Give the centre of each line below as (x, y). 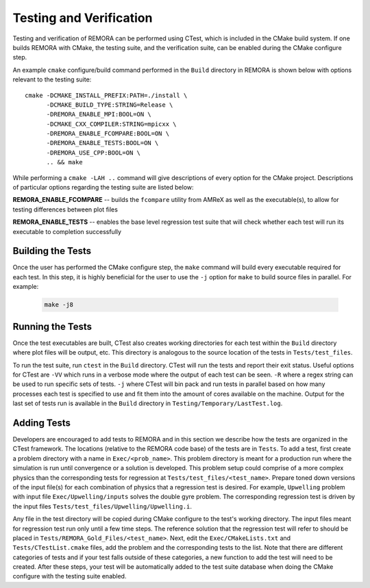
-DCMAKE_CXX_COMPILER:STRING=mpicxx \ (112, 124)
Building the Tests (52, 251)
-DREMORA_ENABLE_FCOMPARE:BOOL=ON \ (108, 134)
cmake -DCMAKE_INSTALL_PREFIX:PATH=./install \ (106, 95)
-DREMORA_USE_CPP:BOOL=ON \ (93, 153)
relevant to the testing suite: (52, 79)
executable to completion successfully (67, 231)
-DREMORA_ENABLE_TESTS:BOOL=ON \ (102, 143)
